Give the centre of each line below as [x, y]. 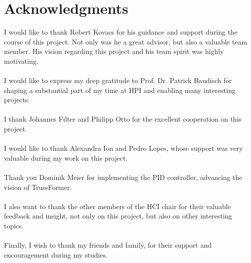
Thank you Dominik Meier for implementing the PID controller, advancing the [123, 177]
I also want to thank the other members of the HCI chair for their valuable [118, 206]
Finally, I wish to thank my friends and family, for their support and [108, 245]
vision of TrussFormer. [38, 187]
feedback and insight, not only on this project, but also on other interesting [118, 216]
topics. [14, 225]
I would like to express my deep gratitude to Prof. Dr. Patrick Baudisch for [118, 80]
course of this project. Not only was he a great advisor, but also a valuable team [126, 41]
